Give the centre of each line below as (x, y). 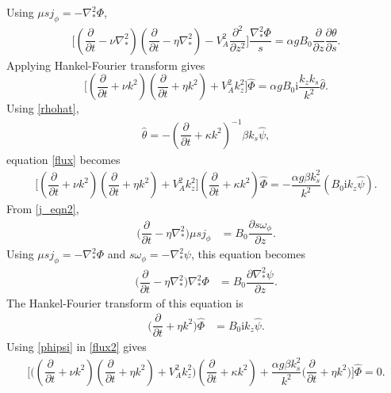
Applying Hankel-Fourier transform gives (106, 65)
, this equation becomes (248, 254)
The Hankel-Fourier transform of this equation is (125, 302)
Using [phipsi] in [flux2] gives (77, 347)
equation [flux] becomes (63, 159)
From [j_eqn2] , (43, 209)
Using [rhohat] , (43, 108)
